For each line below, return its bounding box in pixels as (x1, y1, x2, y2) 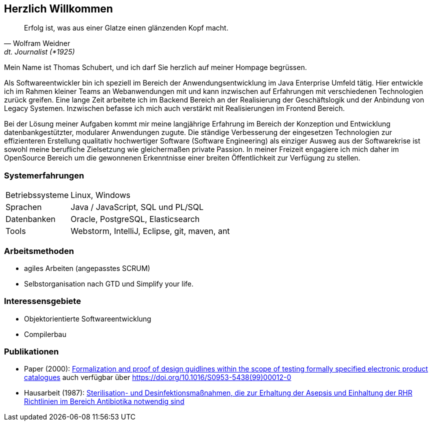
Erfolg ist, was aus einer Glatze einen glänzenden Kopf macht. (24, 23, 228, 32)
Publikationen (4, 346, 59, 357)
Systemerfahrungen (4, 170, 84, 180)
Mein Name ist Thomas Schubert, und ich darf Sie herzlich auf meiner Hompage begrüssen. (4, 63, 307, 72)
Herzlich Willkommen (4, 2, 113, 15)
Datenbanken (5, 214, 55, 224)
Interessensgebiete (4, 296, 81, 306)
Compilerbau (24, 329, 66, 338)
